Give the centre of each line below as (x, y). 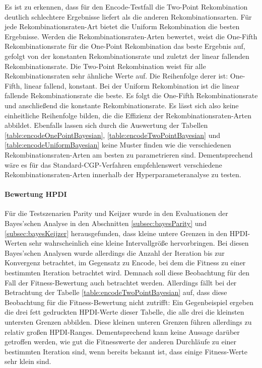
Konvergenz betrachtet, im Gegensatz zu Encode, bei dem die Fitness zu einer (125, 263)
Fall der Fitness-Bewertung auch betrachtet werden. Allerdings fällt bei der (121, 282)
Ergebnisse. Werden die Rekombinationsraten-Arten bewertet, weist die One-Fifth (131, 36)
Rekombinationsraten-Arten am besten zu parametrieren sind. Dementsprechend (129, 154)
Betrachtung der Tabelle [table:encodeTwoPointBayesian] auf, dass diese (116, 292)
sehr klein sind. (28, 361)
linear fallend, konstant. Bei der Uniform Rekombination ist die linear (132, 85)
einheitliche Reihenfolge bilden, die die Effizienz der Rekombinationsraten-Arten (128, 115)
